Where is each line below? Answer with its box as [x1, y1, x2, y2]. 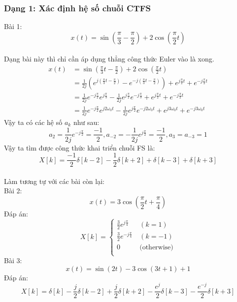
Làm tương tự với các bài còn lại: [4, 176, 104, 186]
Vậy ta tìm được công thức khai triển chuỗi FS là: [4, 142, 155, 152]
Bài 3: [4, 255, 22, 266]
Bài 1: [4, 21, 22, 31]
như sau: [73, 117, 100, 127]
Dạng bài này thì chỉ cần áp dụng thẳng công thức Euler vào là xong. [4, 54, 214, 64]
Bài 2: [4, 185, 22, 196]
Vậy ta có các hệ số [4, 117, 63, 127]
